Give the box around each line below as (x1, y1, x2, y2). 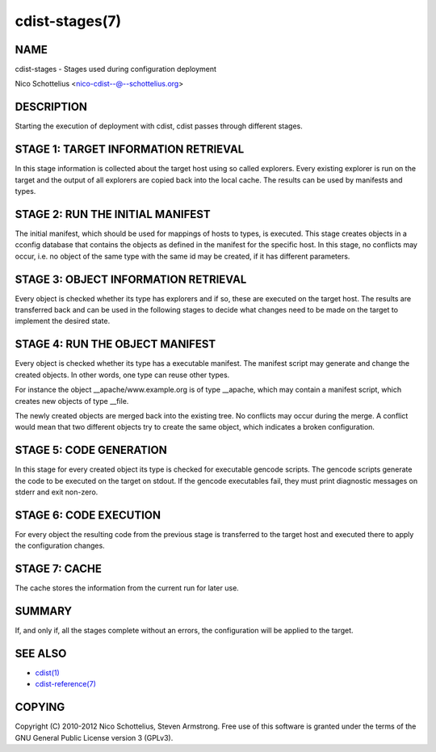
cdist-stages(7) (15, 12, 122, 30)
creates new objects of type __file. (15, 396, 129, 405)
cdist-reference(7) (35, 679, 96, 689)
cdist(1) (35, 667, 60, 678)
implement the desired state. (15, 316, 111, 326)
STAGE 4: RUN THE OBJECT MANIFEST (15, 338, 216, 351)
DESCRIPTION (15, 100, 88, 114)
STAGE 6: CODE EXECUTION (15, 508, 161, 522)
